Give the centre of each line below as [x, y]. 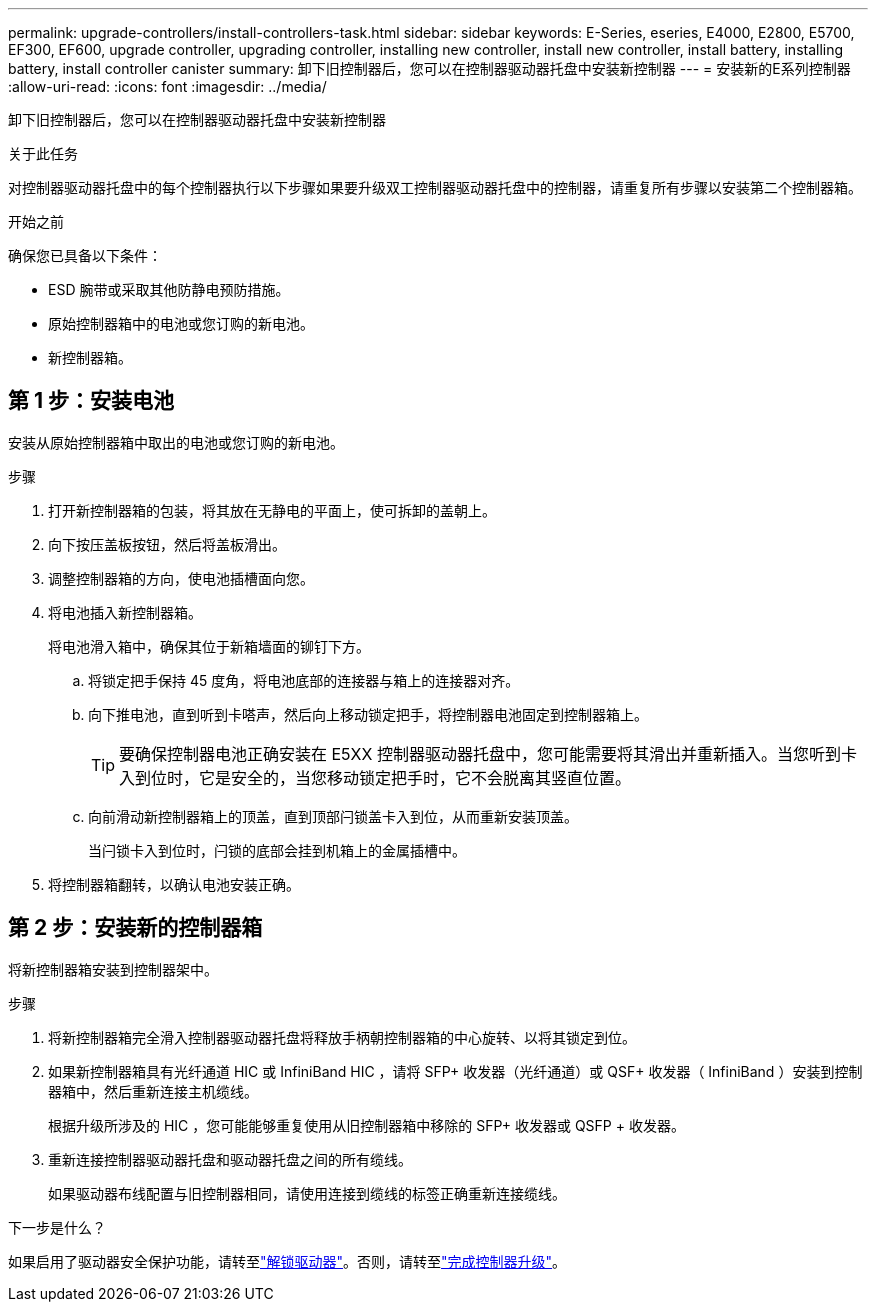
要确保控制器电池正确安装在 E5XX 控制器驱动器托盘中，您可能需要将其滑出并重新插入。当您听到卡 [488, 753]
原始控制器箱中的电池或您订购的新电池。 [181, 323]
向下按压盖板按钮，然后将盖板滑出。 [167, 544]
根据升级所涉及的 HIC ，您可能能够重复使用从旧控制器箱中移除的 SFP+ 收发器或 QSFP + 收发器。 [366, 1125]
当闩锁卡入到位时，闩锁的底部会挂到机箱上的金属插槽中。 [277, 850]
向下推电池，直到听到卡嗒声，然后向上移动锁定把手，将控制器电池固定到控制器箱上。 [368, 714]
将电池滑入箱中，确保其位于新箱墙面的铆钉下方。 [209, 646]
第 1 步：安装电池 [91, 401]
